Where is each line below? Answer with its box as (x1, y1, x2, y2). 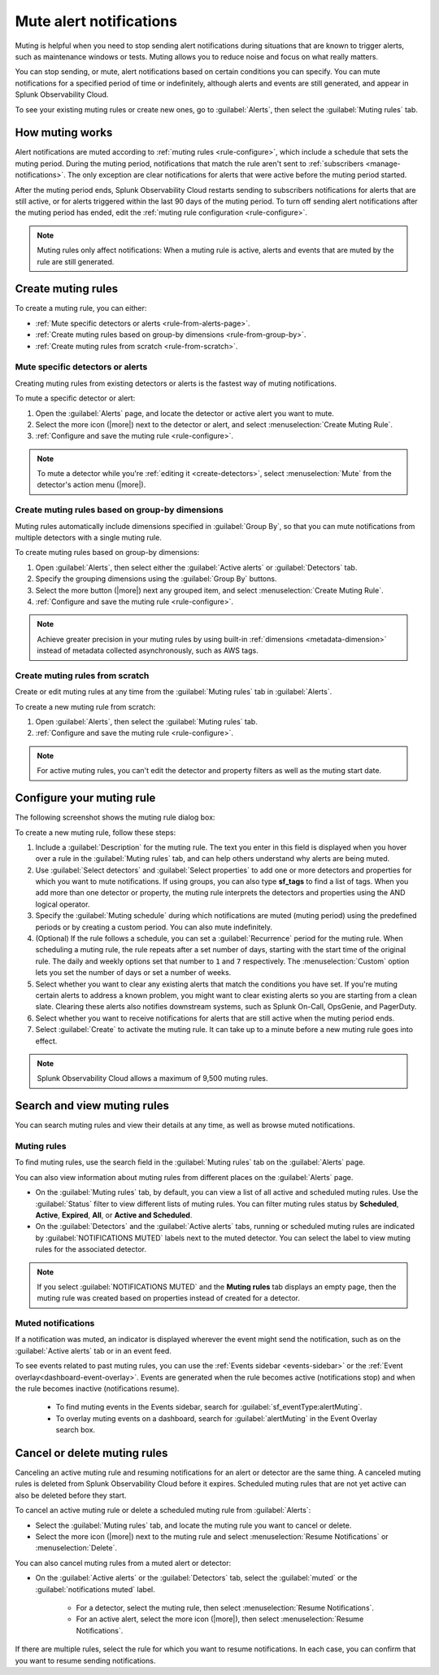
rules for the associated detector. (35, 1244, 146, 1254)
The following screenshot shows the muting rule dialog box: (15, 812, 215, 822)
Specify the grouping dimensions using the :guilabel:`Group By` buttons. (35, 574, 277, 584)
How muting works (15, 126, 113, 140)
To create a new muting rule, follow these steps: (15, 827, 176, 837)
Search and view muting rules (15, 1099, 170, 1113)
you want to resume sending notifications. (15, 1655, 156, 1665)
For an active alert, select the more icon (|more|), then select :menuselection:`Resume (76, 1614, 364, 1624)
